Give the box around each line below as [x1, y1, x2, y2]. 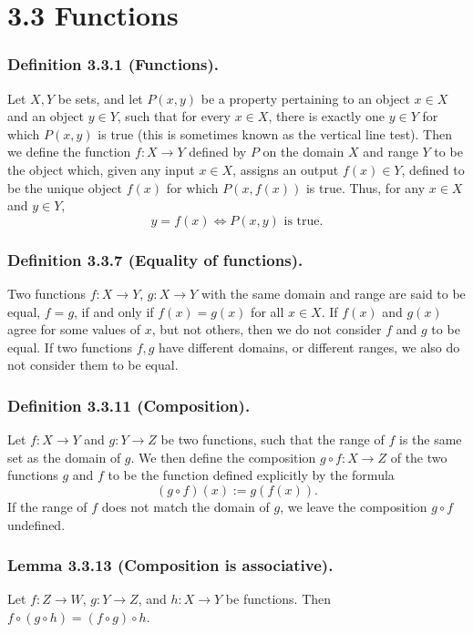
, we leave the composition [280, 496, 427, 516]
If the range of [7, 496, 87, 516]
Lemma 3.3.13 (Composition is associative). [7, 554, 334, 577]
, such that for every [117, 107, 231, 126]
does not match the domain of [101, 496, 270, 516]
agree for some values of [7, 320, 141, 339]
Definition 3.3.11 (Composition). [7, 393, 251, 416]
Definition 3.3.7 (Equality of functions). [7, 248, 303, 271]
